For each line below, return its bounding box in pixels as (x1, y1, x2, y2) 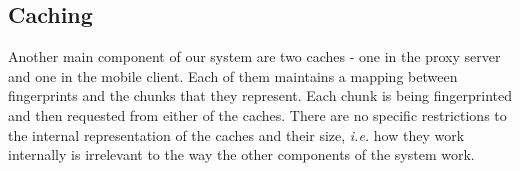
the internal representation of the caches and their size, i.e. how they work (8, 124, 465, 145)
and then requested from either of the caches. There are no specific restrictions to (8, 104, 507, 125)
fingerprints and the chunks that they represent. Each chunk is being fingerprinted (8, 85, 513, 106)
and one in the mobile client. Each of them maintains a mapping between (8, 65, 458, 86)
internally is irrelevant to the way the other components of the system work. (8, 144, 475, 165)
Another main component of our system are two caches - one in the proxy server (8, 46, 501, 67)
